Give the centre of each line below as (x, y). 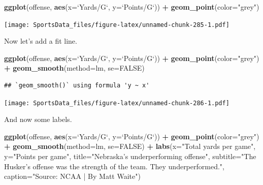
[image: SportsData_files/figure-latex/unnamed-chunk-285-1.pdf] (117, 25)
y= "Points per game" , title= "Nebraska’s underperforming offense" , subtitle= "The (130, 156)
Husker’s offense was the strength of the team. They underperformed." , (114, 166)
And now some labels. (38, 119)
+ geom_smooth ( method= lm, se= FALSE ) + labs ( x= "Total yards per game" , (130, 146)
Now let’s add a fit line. (41, 41)
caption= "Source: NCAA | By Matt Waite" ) (72, 176)
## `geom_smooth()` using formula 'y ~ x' (77, 86)
